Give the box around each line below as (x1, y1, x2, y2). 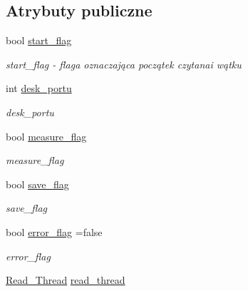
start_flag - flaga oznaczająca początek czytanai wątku (6, 56, 242, 71)
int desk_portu (6, 81, 72, 96)
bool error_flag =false (6, 224, 103, 239)
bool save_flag (6, 176, 69, 191)
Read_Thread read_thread (6, 272, 125, 287)
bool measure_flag (6, 128, 87, 143)
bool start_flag (6, 33, 72, 48)
